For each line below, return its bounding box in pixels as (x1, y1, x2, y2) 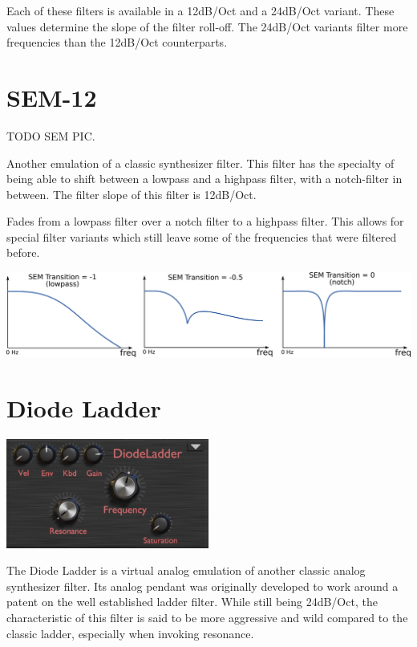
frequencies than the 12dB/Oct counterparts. (6, 34, 228, 51)
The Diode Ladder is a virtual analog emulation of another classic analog (6, 562, 366, 579)
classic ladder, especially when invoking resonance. (6, 625, 254, 641)
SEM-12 (6, 80, 97, 113)
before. (6, 244, 40, 261)
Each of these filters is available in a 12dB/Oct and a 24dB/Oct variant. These (6, 2, 395, 18)
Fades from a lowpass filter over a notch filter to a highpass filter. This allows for (6, 213, 404, 230)
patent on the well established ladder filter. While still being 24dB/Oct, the (6, 593, 378, 610)
